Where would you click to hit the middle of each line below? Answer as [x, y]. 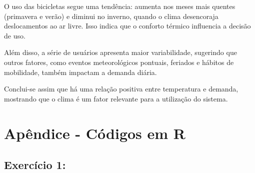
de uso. [15, 35]
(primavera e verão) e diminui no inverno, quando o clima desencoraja [111, 16]
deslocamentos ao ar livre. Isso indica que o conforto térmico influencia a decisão [127, 26]
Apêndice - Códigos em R [95, 133]
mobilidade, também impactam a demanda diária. [80, 72]
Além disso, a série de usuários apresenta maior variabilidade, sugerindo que [120, 52]
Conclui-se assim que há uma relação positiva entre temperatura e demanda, [121, 89]
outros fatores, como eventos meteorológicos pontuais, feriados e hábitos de [119, 62]
